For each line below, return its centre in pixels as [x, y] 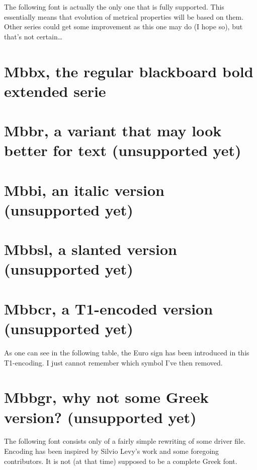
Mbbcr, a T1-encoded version [109, 308]
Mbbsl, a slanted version [91, 249]
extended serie [55, 91]
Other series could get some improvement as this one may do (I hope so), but [123, 27]
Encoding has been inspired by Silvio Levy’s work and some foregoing [112, 451]
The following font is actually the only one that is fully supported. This [114, 7]
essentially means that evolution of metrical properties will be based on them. [124, 16]
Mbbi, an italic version [84, 190]
